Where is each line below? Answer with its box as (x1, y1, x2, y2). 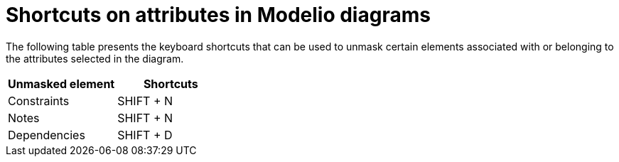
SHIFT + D (117, 127, 173, 142)
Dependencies (8, 127, 85, 142)
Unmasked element (8, 76, 115, 91)
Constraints (8, 93, 70, 108)
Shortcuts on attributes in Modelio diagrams (6, 3, 431, 27)
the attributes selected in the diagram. (6, 52, 184, 65)
